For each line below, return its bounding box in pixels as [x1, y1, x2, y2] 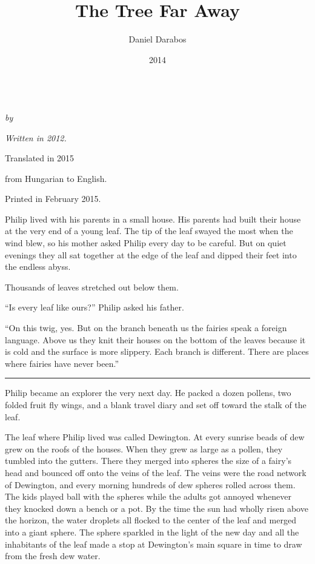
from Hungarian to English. [5, 172, 107, 184]
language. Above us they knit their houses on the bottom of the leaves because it [5, 333, 306, 346]
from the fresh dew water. [5, 549, 101, 562]
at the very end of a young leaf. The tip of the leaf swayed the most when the [5, 224, 293, 237]
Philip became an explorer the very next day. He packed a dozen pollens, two [5, 386, 291, 399]
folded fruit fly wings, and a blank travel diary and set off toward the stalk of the [5, 398, 307, 411]
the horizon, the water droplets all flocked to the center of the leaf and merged [5, 514, 296, 526]
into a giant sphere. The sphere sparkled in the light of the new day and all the [5, 525, 299, 538]
